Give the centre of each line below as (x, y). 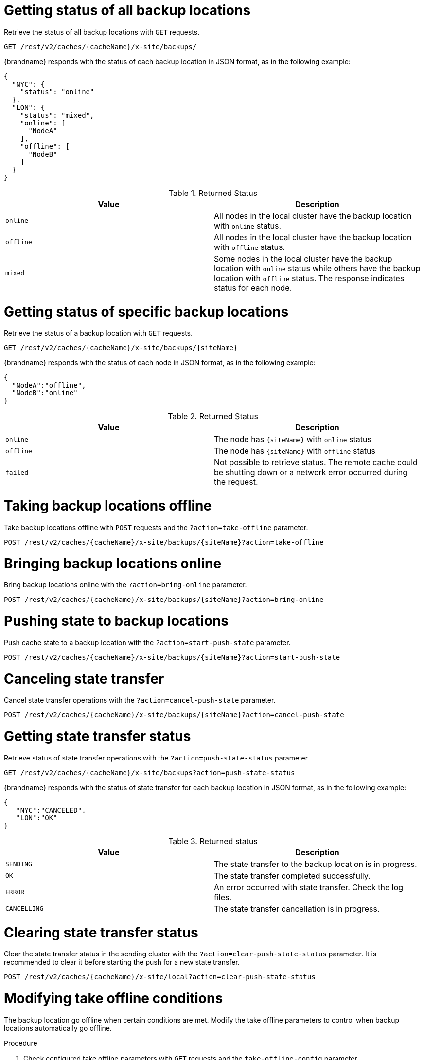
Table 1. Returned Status (213, 193)
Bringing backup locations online (113, 563)
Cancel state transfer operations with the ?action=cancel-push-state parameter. (140, 700)
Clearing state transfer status (101, 932)
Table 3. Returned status (213, 841)
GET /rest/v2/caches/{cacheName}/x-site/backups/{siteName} (121, 348)
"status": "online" (57, 92)
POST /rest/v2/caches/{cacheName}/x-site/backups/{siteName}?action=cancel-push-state (174, 715)
